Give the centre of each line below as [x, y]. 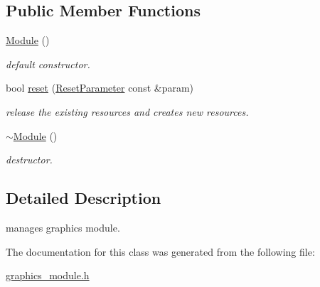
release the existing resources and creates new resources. [127, 111]
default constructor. [48, 64]
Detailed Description [84, 198]
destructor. [29, 159]
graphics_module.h [48, 275]
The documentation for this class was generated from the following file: [160, 251]
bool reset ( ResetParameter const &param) [100, 88]
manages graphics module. [63, 227]
